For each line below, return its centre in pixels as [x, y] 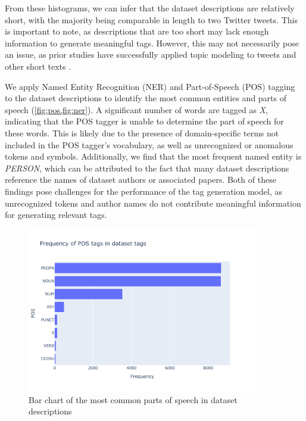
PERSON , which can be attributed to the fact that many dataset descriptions [147, 168]
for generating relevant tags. [56, 215]
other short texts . [38, 66]
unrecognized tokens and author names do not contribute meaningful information [153, 203]
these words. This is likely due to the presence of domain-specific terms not [142, 132]
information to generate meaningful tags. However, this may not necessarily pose [152, 43]
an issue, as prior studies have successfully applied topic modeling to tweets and [151, 54]
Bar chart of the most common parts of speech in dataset [133, 399]
